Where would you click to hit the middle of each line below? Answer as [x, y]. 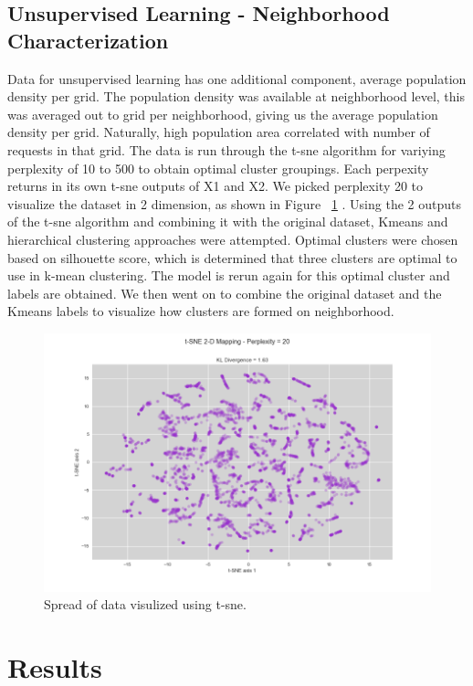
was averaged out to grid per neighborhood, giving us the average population [223, 114]
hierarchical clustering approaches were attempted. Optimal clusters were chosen [233, 239]
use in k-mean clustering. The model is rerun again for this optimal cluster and [229, 275]
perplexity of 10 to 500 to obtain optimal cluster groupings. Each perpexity [218, 168]
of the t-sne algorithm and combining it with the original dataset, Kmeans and [228, 222]
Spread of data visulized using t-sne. [145, 604]
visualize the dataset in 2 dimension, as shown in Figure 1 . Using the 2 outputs [234, 203]
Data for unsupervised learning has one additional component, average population [237, 78]
